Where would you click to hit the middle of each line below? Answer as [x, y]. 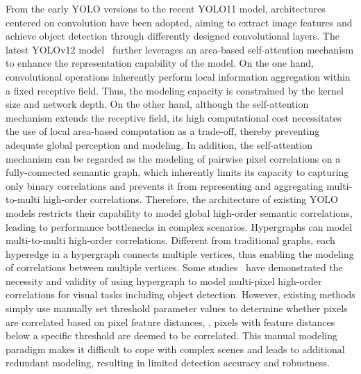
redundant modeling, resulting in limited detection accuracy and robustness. [168, 363]
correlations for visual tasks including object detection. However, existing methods [180, 294]
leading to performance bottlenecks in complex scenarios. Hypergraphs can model [179, 226]
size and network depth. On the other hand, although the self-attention [157, 104]
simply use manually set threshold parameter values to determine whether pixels [177, 308]
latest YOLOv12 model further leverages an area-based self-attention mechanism [180, 49]
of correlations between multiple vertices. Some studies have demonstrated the [174, 267]
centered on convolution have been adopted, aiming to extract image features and [179, 22]
